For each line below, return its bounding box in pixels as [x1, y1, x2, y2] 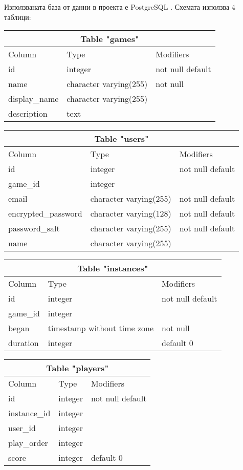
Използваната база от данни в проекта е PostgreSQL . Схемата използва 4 [4, 2, 235, 12]
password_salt [8, 222, 60, 234]
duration [8, 337, 39, 349]
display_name [8, 93, 59, 105]
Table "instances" [77, 262, 148, 274]
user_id [8, 422, 36, 434]
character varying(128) [90, 207, 171, 220]
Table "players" [46, 362, 109, 374]
